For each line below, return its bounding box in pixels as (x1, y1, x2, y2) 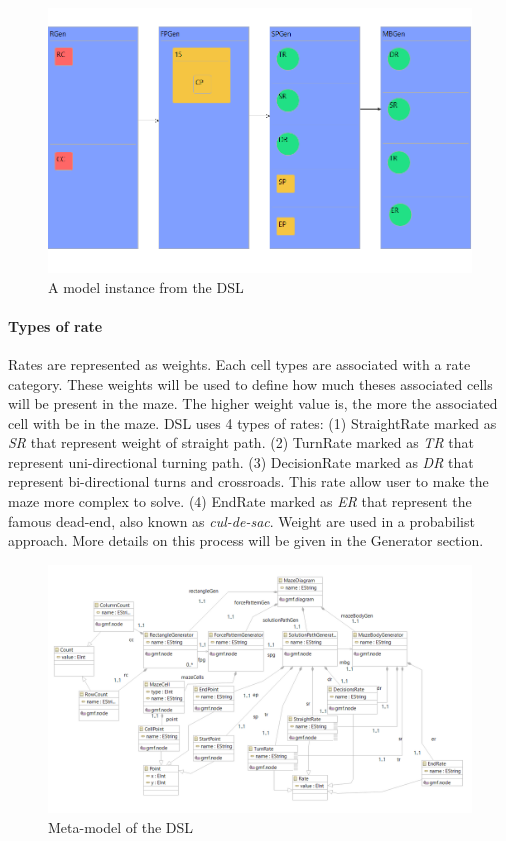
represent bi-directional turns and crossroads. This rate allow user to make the (8, 471, 489, 492)
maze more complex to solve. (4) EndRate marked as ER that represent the (8, 491, 472, 512)
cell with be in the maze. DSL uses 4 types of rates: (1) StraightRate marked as (8, 412, 497, 433)
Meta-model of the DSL (48, 816, 194, 837)
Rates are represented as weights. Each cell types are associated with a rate (8, 353, 471, 374)
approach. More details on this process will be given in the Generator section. (8, 530, 484, 551)
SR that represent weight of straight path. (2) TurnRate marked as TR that (8, 432, 474, 453)
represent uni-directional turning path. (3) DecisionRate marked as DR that (8, 451, 474, 472)
